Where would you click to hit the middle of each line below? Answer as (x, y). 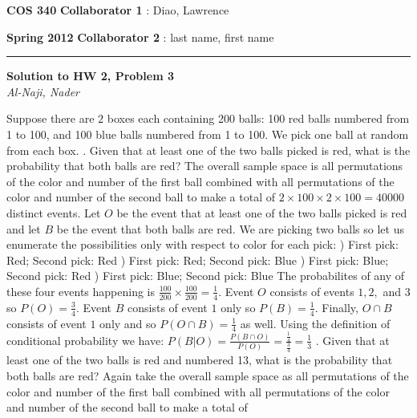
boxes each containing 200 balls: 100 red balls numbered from (258, 118)
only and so (128, 323)
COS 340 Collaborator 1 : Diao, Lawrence (118, 10)
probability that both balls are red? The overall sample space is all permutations (205, 166)
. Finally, (336, 307)
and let (24, 228)
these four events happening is (81, 291)
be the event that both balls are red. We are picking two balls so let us (230, 228)
